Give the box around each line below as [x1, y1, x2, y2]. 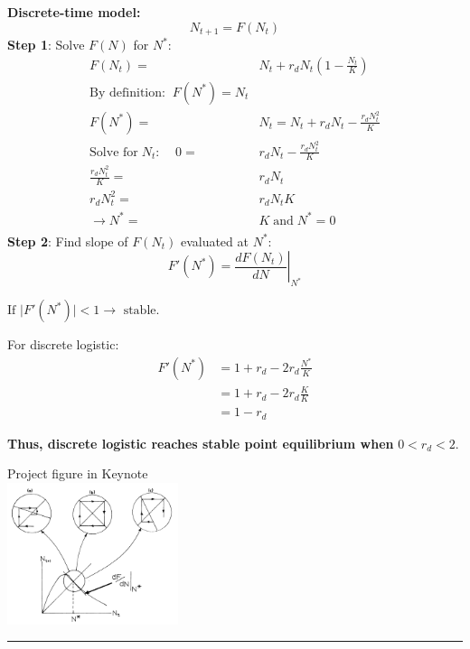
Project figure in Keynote [7, 464, 148, 483]
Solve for [89, 145, 138, 159]
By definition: [89, 86, 165, 99]
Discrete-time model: [7, 3, 141, 21]
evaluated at [180, 231, 249, 250]
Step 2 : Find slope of [7, 231, 128, 250]
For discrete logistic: [7, 335, 119, 354]
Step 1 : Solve [7, 35, 85, 54]
